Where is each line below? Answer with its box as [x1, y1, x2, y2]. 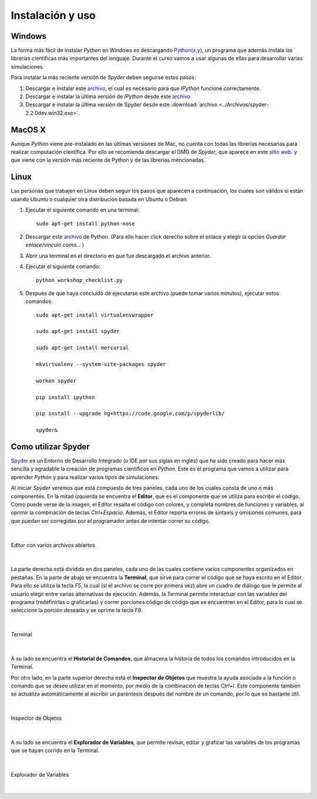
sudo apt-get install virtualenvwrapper [36, 311, 154, 318]
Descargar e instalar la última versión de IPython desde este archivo [25, 93, 191, 100]
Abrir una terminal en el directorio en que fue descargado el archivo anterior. [25, 252, 211, 259]
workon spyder [36, 377, 76, 384]
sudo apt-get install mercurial [36, 344, 129, 351]
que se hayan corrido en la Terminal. [11, 747, 100, 754]
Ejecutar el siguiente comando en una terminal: [25, 206, 140, 214]
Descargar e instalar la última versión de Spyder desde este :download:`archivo [25, 101, 218, 108]
